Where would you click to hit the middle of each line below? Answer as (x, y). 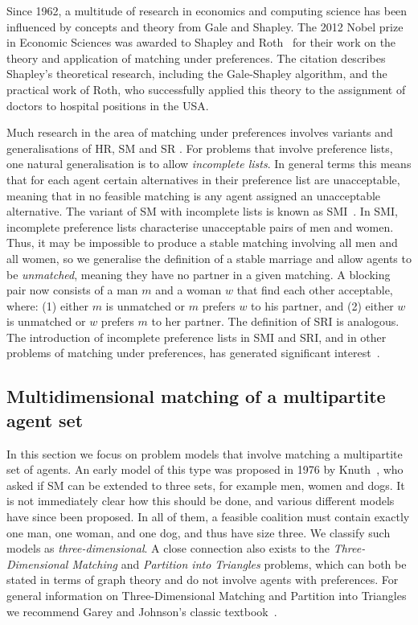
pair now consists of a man (72, 290)
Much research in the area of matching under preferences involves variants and (200, 132)
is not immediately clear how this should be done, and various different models (201, 501)
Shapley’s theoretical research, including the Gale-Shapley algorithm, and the (197, 74)
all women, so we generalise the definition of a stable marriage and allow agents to (209, 258)
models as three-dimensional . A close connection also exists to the (168, 548)
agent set (45, 419)
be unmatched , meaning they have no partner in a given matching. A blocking (199, 274)
